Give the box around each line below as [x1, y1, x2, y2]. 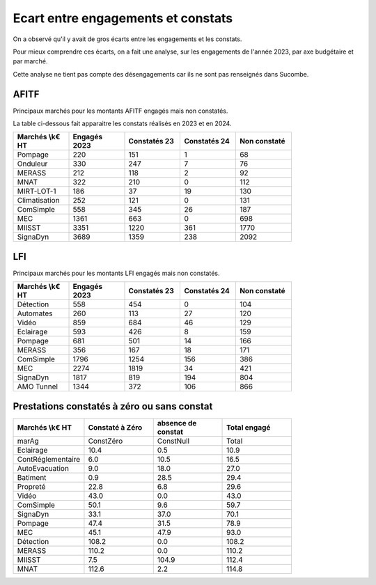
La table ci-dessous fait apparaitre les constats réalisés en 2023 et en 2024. [13, 119, 232, 128]
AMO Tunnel [17, 382, 58, 391]
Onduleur [17, 159, 48, 169]
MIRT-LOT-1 [17, 187, 56, 196]
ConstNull [157, 436, 190, 446]
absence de [157, 418, 197, 428]
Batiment [17, 472, 47, 482]
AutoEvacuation [17, 463, 70, 473]
